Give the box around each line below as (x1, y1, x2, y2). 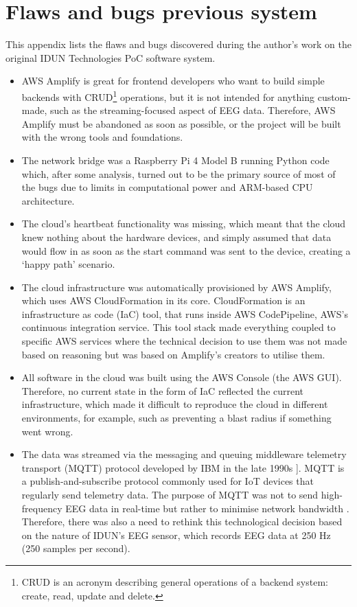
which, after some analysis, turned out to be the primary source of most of (21, 166, 336, 181)
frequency (21, 501, 62, 515)
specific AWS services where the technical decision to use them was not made (21, 334, 347, 348)
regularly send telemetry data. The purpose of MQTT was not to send (21, 488, 319, 501)
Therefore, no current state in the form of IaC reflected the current (21, 383, 304, 398)
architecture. (21, 193, 75, 207)
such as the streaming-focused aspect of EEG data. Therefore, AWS (50, 103, 336, 117)
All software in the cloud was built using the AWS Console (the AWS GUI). (21, 370, 342, 385)
